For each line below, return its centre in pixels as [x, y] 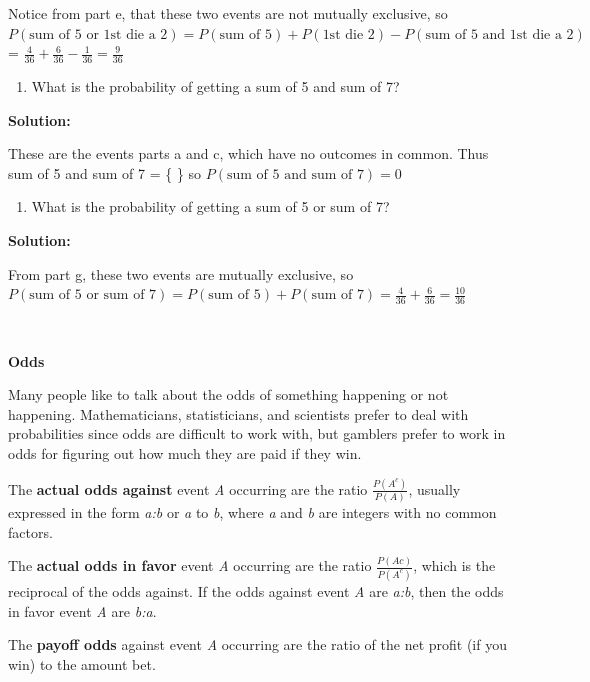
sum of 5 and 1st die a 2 [499, 34]
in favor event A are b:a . [82, 610]
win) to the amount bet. [82, 663]
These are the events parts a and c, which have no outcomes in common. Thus [248, 153]
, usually [434, 488]
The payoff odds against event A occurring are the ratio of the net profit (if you [257, 644]
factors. [30, 531]
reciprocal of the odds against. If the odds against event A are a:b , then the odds [256, 591]
